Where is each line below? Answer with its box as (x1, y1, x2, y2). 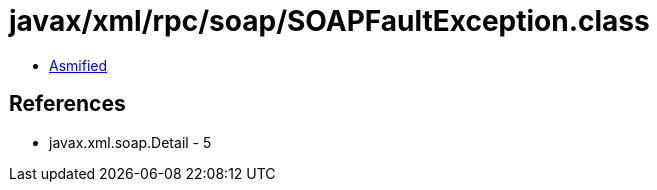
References (9, 91, 126, 117)
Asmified (49, 56, 108, 74)
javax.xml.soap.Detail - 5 (49, 133, 212, 151)
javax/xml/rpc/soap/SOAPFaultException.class (9, 4, 650, 38)
